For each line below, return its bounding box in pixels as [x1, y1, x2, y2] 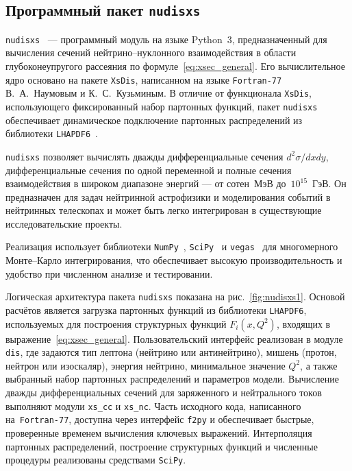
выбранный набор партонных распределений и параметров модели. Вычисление [5, 372, 339, 386]
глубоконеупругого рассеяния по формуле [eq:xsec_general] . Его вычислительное [5, 59, 345, 73]
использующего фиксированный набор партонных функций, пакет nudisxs [5, 99, 318, 113]
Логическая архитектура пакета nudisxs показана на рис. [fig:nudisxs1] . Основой [5, 289, 345, 304]
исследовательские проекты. [5, 216, 123, 230]
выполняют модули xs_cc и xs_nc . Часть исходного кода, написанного [5, 398, 301, 413]
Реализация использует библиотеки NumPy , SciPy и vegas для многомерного [5, 239, 338, 254]
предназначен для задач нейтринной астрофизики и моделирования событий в [5, 189, 331, 204]
